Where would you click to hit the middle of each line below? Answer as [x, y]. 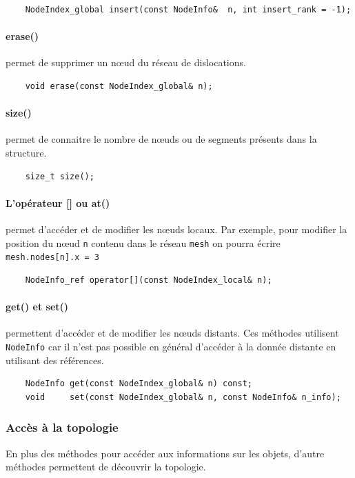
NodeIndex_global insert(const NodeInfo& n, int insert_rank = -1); [188, 10]
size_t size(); [60, 176]
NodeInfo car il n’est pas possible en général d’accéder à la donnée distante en [171, 346]
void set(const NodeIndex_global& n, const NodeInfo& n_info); [183, 397]
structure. [26, 152]
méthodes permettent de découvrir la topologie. [106, 467]
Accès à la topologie [62, 427]
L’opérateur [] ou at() [58, 202]
